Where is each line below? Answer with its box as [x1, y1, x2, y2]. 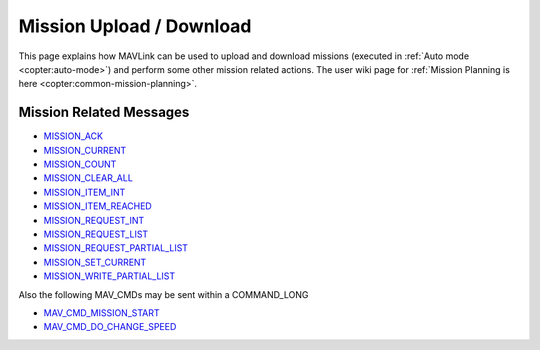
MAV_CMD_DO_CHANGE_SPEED [43, 321, 177, 333]
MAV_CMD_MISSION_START [43, 306, 160, 319]
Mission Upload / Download [18, 15, 252, 37]
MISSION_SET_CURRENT [43, 256, 147, 268]
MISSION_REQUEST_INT [43, 214, 145, 226]
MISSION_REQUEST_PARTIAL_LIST [43, 242, 189, 254]
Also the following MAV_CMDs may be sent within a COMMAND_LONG [18, 288, 309, 300]
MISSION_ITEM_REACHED [43, 200, 152, 212]
